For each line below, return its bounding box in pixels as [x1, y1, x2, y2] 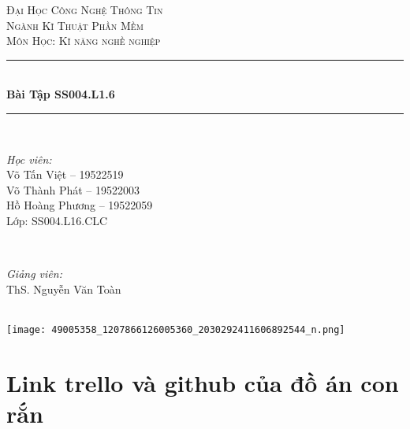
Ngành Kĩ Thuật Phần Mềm [6, 17, 143, 33]
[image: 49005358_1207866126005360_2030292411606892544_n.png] [6, 324, 345, 335]
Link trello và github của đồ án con [6, 366, 399, 398]
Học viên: [6, 150, 52, 167]
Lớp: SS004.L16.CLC [6, 212, 108, 228]
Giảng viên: [6, 265, 62, 282]
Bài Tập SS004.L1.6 [6, 86, 115, 102]
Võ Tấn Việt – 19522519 [6, 166, 124, 183]
